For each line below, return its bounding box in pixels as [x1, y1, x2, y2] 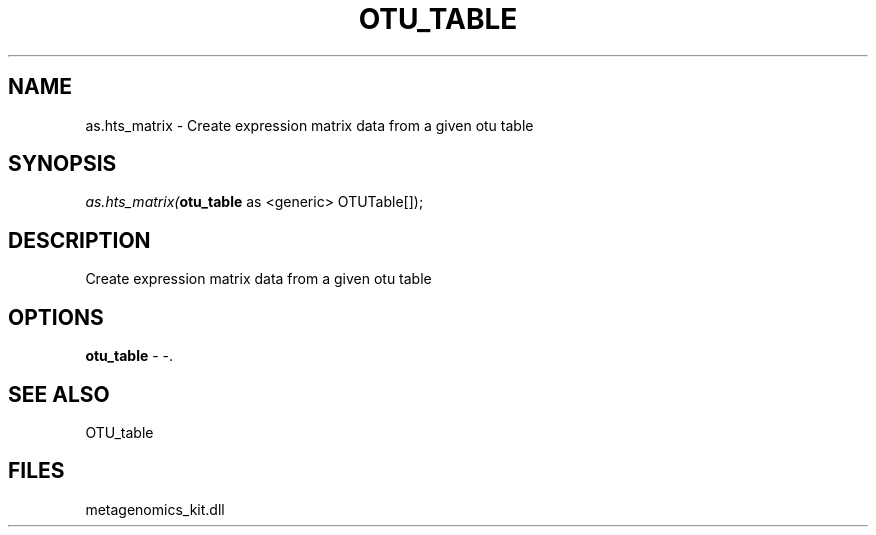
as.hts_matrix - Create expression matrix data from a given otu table [85, 116, 534, 134]
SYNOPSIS [8, 151, 117, 177]
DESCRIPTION [8, 227, 151, 253]
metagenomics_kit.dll [85, 500, 225, 518]
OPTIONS [8, 304, 104, 330]
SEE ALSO [8, 381, 110, 407]
